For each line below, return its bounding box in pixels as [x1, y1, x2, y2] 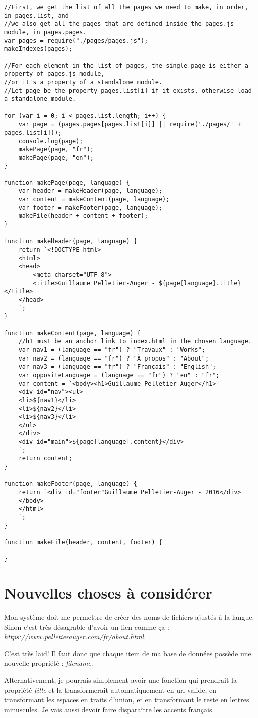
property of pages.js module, [4, 70, 105, 78]
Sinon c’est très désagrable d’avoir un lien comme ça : [4, 621, 169, 632]
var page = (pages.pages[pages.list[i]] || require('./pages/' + [18, 121, 241, 128]
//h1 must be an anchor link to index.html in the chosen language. [18, 338, 252, 345]
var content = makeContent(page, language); [18, 196, 170, 203]
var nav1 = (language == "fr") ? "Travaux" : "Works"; [18, 346, 205, 353]
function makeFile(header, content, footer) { [4, 539, 162, 546]
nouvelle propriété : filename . [4, 658, 93, 668]
